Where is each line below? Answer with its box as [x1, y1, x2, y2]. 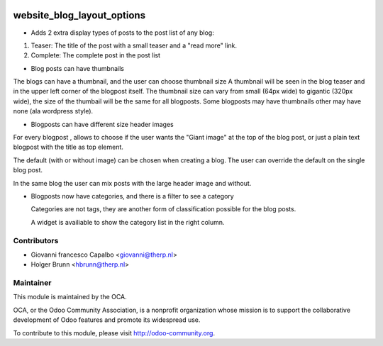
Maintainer [13, 278, 52, 288]
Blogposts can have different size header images [30, 120, 174, 128]
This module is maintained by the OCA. [13, 293, 127, 301]
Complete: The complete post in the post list [30, 51, 161, 60]
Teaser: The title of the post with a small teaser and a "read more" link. [30, 41, 238, 50]
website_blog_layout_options [13, 9, 145, 21]
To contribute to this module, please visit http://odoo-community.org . [13, 328, 216, 337]
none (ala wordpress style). [13, 107, 94, 116]
